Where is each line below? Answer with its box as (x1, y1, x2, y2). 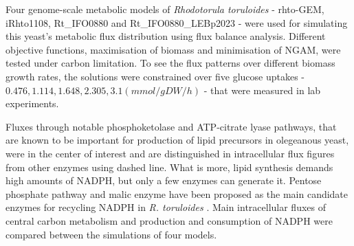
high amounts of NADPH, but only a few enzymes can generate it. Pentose (5, 173, 322, 188)
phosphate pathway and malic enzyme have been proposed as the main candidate (5, 186, 349, 201)
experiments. (5, 96, 59, 111)
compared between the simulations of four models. (5, 227, 217, 241)
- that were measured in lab (203, 82, 321, 97)
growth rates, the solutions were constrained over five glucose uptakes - (5, 69, 305, 83)
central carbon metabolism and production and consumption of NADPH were (5, 213, 333, 227)
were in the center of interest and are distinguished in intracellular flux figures (5, 146, 335, 160)
